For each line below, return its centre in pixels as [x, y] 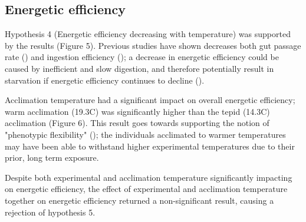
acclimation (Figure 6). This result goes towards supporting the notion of [137, 123]
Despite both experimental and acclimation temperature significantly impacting [149, 177]
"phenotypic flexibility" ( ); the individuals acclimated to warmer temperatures [145, 134]
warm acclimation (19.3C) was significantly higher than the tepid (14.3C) [137, 111]
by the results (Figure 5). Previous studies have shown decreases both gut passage [153, 45]
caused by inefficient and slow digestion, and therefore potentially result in [139, 68]
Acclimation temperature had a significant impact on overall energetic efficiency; [150, 100]
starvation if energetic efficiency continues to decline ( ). [105, 80]
